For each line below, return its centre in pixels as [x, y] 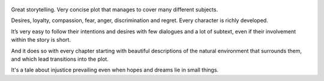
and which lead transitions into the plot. [60, 59]
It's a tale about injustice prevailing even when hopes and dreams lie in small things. [115, 70]
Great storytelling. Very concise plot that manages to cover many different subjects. [115, 10]
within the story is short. [41, 40]
